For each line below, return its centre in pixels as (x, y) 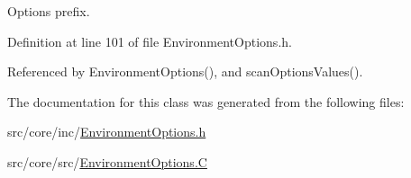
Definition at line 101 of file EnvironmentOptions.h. (150, 41)
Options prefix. (49, 11)
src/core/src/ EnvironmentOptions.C (107, 161)
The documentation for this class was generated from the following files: (206, 101)
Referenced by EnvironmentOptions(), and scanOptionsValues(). (185, 71)
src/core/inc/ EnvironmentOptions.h (107, 132)
